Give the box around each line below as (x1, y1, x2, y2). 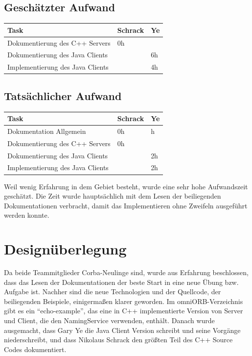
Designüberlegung (4, 239, 127, 259)
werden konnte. (4, 210, 49, 220)
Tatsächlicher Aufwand (4, 88, 122, 103)
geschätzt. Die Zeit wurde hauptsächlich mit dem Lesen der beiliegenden (4, 191, 221, 201)
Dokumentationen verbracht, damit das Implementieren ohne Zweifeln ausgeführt (4, 200, 248, 210)
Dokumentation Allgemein (7, 126, 86, 136)
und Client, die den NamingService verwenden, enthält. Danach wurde (4, 315, 215, 325)
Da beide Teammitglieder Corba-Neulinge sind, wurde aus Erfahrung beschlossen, (4, 267, 249, 277)
